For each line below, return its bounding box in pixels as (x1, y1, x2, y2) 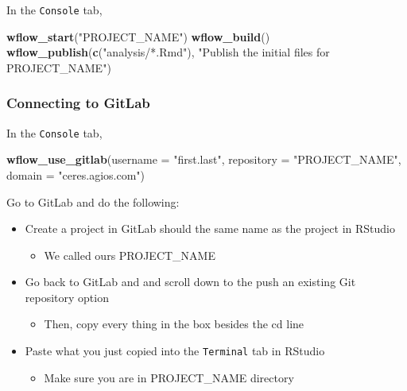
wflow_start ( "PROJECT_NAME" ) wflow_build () (6, 28, 270, 45)
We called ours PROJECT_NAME (44, 246, 215, 263)
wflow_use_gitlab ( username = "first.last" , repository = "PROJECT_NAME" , (6, 151, 401, 168)
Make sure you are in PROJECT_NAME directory (44, 369, 294, 385)
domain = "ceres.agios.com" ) (6, 166, 145, 183)
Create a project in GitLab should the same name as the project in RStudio (25, 220, 395, 237)
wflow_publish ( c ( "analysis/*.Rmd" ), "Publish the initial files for (6, 44, 330, 60)
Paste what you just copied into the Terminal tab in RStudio (25, 343, 325, 359)
